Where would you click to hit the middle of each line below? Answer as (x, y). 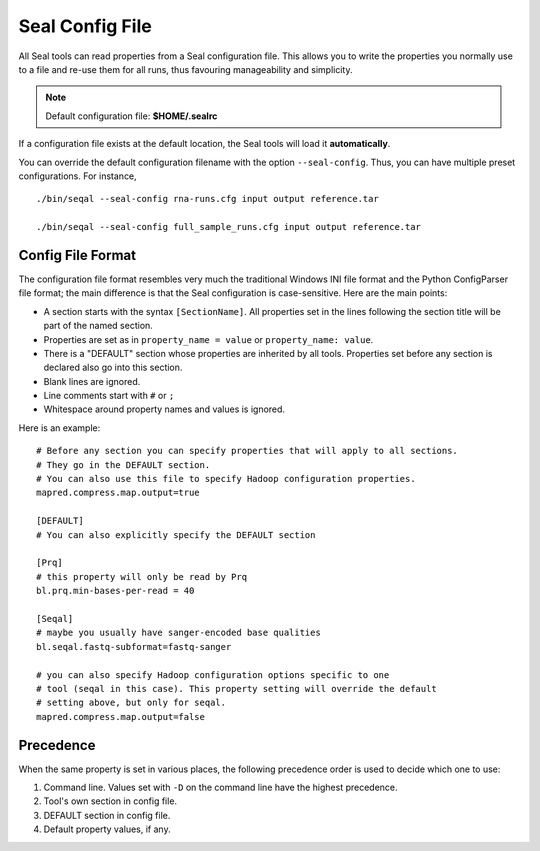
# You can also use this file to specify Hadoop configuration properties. (226, 479)
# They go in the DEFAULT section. (123, 464)
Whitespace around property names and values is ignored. (164, 409)
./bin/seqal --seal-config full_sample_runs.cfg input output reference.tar (229, 227)
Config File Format (77, 255)
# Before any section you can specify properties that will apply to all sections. (247, 451)
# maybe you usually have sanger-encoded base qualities (179, 633)
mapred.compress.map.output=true (118, 493)
